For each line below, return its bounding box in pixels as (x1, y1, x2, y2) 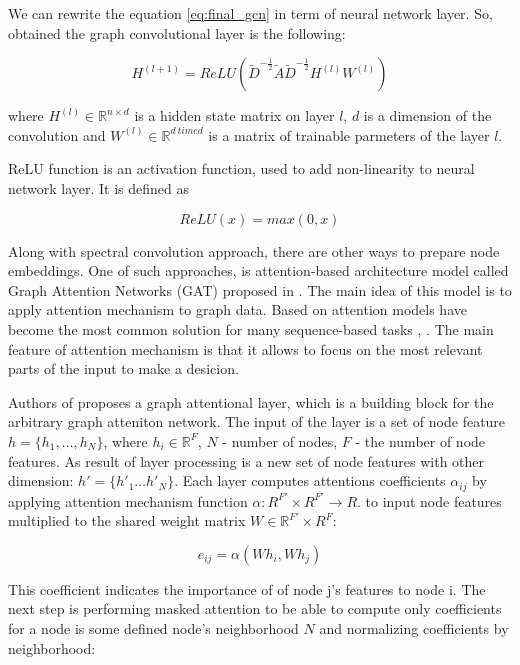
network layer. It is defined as (8, 177, 190, 198)
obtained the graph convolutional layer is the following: (8, 22, 346, 43)
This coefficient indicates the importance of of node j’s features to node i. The (8, 578, 486, 599)
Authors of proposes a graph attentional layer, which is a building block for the (8, 391, 494, 412)
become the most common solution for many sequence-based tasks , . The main (8, 318, 494, 339)
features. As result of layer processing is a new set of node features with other (8, 450, 485, 471)
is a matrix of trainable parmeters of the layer (208, 124, 490, 145)
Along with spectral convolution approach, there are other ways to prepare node (8, 240, 500, 261)
